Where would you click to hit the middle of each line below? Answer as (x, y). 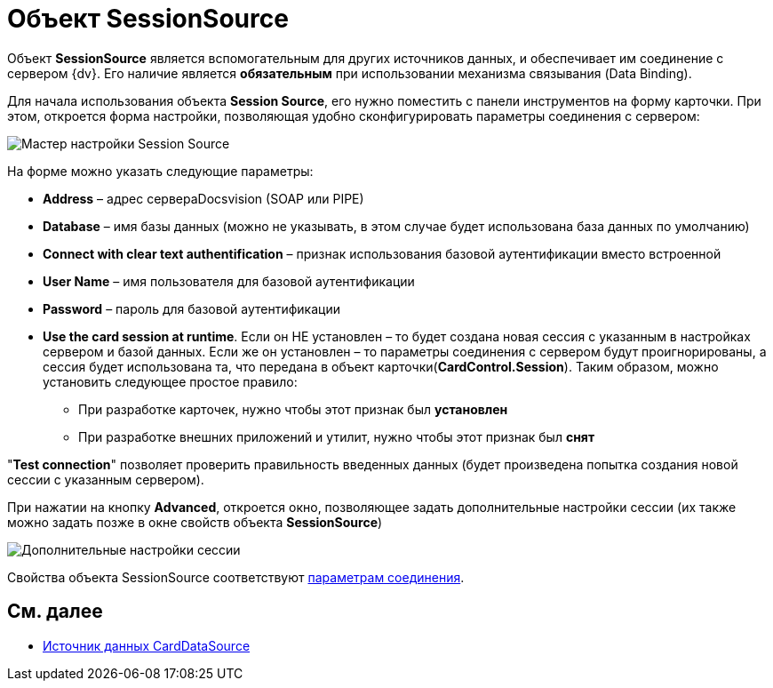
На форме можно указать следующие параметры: (160, 171)
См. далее (55, 612)
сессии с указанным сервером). (106, 479)
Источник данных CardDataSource (147, 645)
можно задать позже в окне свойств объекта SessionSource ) (195, 522)
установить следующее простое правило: (170, 381)
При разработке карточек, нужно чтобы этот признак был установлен (293, 409)
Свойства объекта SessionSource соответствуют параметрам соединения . (236, 577)
